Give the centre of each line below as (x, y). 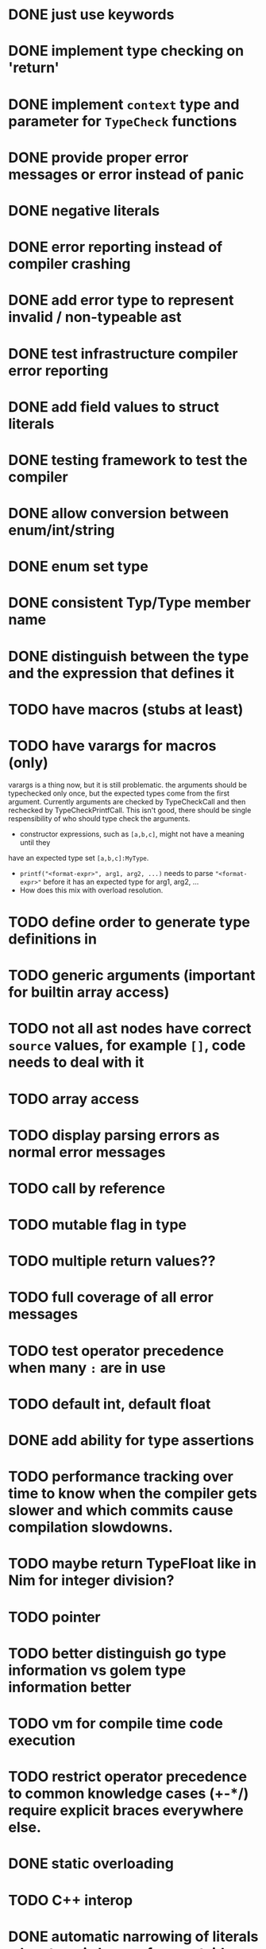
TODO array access (74, 1099)
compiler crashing (69, 264)
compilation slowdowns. (91, 1527)
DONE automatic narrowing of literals (133, 1936)
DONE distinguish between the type (129, 656)
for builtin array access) (89, 992)
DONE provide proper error (98, 157)
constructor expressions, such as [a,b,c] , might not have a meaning (132, 834)
